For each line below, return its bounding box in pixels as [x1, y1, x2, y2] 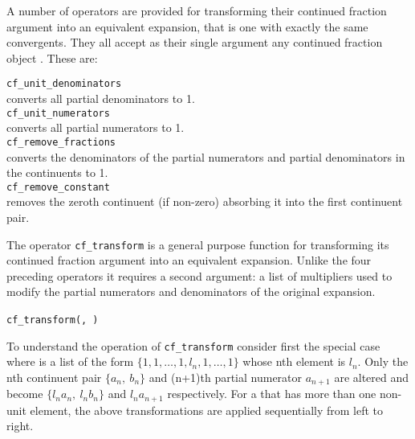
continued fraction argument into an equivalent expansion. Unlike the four [6, 252, 372, 269]
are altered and [334, 368, 409, 385]
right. [6, 417, 34, 434]
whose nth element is [242, 353, 346, 370]
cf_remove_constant [6, 181, 110, 193]
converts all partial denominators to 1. [6, 90, 195, 107]
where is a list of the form [6, 353, 134, 370]
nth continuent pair [6, 368, 102, 385]
